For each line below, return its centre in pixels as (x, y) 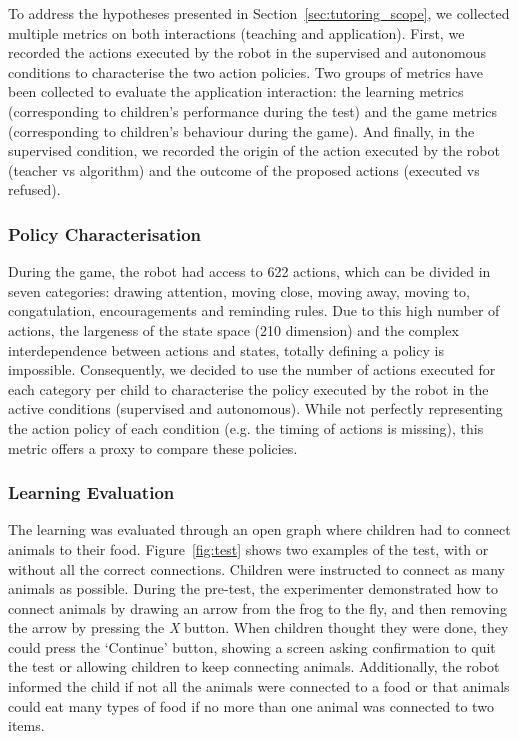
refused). (34, 189)
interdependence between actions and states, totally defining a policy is (226, 349)
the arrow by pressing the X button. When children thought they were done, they (258, 627)
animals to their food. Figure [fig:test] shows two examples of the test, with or (248, 548)
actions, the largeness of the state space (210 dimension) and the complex (233, 329)
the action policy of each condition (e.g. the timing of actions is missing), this (246, 427)
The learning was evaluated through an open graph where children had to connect (259, 529)
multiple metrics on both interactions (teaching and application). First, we (236, 32)
